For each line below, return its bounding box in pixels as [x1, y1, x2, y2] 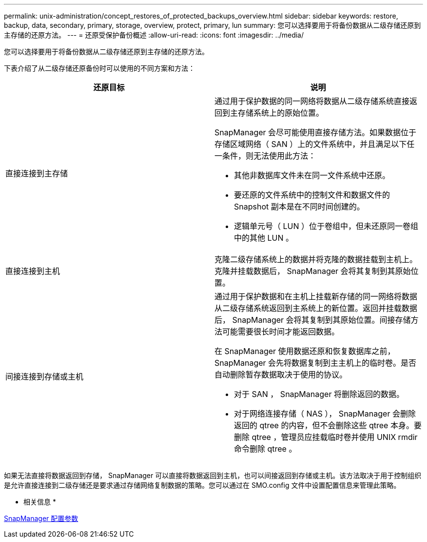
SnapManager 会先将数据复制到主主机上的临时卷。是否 [214, 358, 417, 368]
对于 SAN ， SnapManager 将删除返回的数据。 [234, 389, 404, 399]
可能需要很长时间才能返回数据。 [222, 327, 340, 336]
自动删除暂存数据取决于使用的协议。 [214, 370, 348, 379]
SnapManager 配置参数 [4, 514, 78, 522]
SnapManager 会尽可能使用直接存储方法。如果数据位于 [214, 127, 417, 137]
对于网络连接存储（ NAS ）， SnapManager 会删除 [234, 409, 416, 418]
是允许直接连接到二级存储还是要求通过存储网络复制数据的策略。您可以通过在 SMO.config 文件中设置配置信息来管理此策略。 [4, 481, 401, 489]
